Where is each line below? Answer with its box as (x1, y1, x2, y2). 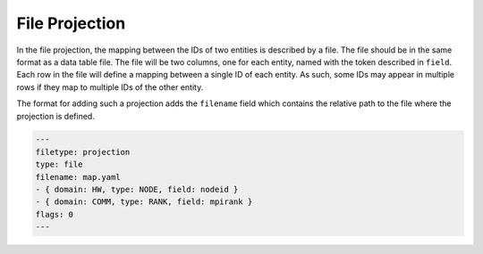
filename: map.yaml (35, 172, 121, 182)
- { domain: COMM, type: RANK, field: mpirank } (35, 197, 253, 207)
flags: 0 (35, 209, 74, 219)
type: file (35, 160, 83, 169)
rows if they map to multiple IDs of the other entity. (16, 81, 204, 93)
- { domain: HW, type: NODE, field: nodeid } (35, 184, 239, 195)
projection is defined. (16, 111, 96, 121)
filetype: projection (35, 147, 131, 157)
